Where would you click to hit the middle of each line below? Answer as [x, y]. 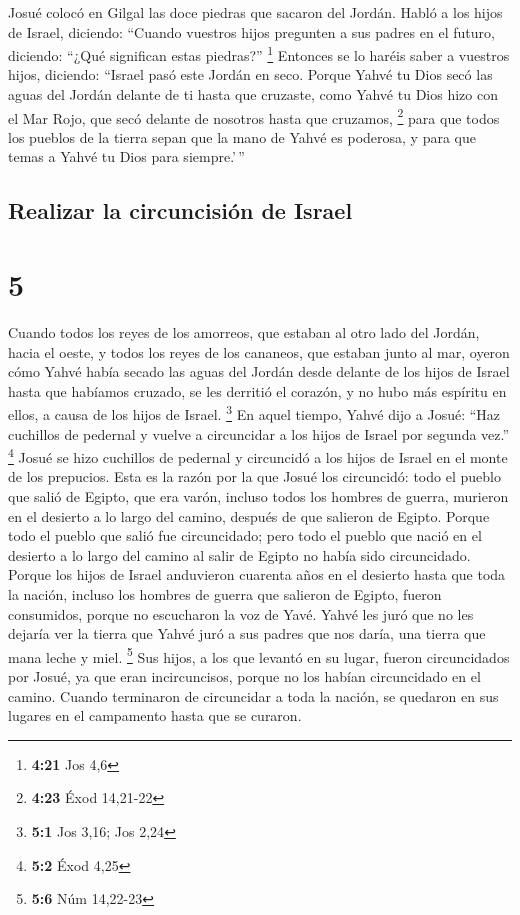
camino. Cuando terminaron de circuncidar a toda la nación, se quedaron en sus [253, 695]
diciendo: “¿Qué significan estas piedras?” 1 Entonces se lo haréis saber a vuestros [259, 53]
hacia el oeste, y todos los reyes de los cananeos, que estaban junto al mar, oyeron [259, 351]
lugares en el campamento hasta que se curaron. [155, 715]
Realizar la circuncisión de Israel [180, 210]
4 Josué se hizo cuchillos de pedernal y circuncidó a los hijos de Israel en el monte [258, 455]
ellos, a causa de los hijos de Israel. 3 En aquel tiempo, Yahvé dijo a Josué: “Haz [254, 412]
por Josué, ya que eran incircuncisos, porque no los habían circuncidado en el [244, 676]
